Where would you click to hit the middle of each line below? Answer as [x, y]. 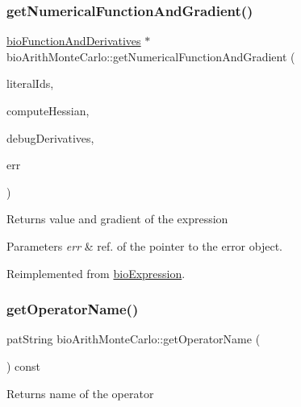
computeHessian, [48, 110]
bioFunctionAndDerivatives [74, 41]
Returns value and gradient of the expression [117, 219]
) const [24, 365]
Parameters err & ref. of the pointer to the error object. [144, 245]
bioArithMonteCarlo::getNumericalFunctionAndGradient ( [151, 56]
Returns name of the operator [80, 393]
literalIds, [30, 83]
